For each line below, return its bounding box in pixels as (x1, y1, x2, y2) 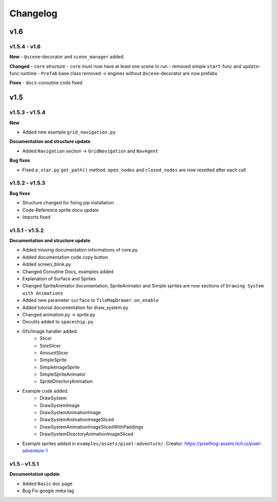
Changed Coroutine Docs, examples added (22, 268, 114, 275)
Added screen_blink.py (22, 261, 71, 267)
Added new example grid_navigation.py (22, 129, 116, 136)
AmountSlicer (39, 350, 69, 356)
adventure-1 (22, 447, 48, 454)
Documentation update (9, 471, 60, 477)
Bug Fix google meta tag (22, 488, 74, 494)
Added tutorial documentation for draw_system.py (22, 304, 128, 311)
